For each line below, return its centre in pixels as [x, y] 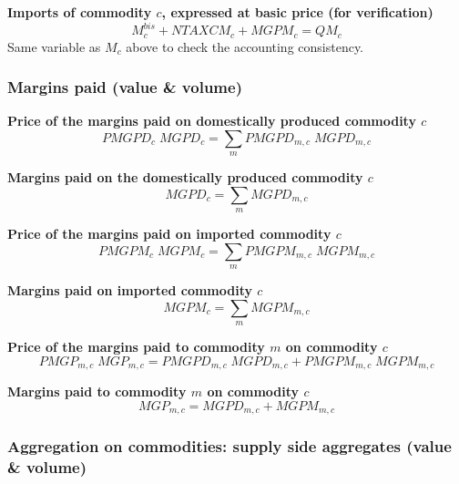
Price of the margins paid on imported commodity [169, 234]
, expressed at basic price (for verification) [297, 12]
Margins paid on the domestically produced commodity [185, 177]
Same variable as [54, 46]
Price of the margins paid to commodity [136, 347]
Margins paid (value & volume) [125, 87]
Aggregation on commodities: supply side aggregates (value [229, 446]
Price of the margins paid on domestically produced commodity [212, 121]
